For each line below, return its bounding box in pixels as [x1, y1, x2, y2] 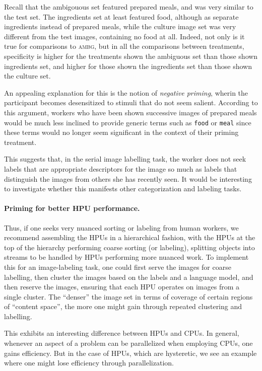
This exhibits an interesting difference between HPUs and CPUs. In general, [4, 328, 239, 338]
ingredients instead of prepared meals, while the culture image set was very [4, 21, 236, 32]
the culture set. [4, 70, 51, 81]
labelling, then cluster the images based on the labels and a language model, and [4, 271, 253, 282]
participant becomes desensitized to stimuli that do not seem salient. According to [4, 97, 258, 108]
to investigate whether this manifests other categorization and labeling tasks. [4, 183, 242, 194]
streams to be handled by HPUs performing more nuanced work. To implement [4, 252, 249, 262]
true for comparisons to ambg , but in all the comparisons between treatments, [4, 41, 244, 51]
